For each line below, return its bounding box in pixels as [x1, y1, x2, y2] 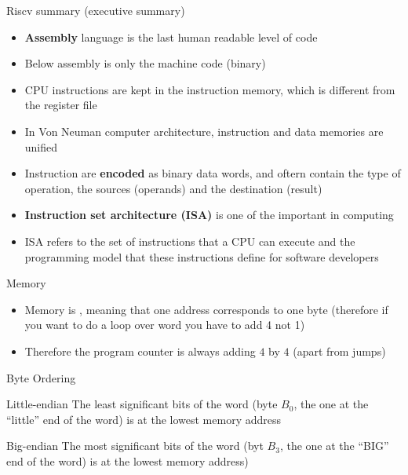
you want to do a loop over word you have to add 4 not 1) [24, 316, 305, 333]
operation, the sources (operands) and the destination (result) [24, 180, 322, 196]
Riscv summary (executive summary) [6, 2, 185, 18]
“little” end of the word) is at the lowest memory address [6, 411, 281, 427]
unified [24, 138, 58, 155]
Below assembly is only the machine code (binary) [24, 55, 266, 71]
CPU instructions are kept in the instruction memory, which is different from [24, 81, 395, 97]
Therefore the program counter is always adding [24, 342, 256, 359]
